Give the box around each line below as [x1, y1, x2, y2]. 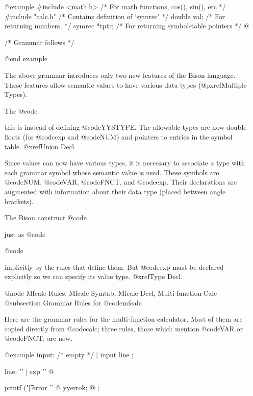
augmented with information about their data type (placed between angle [4, 186, 226, 196]
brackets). [4, 196, 34, 206]
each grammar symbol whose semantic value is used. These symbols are [4, 167, 219, 177]
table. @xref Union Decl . [4, 141, 76, 151]
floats [4, 131, 21, 141]
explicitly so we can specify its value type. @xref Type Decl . [4, 271, 182, 281]
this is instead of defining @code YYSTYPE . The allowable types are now [4, 122, 225, 132]
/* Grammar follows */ [4, 37, 75, 47]
